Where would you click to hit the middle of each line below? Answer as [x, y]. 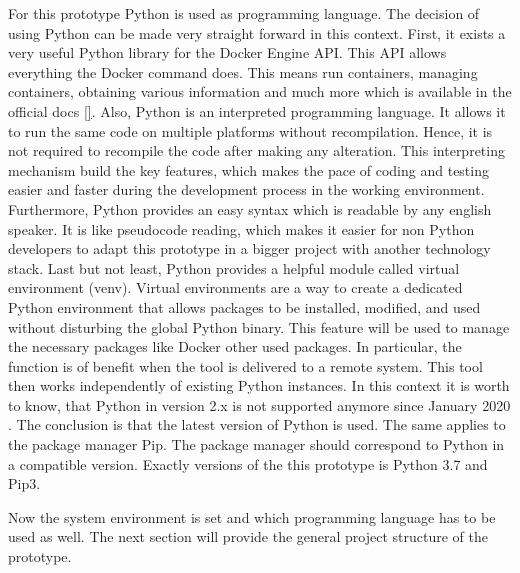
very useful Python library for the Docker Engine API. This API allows [227, 52]
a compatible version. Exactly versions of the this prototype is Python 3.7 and [248, 463]
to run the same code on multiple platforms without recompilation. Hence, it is [250, 130]
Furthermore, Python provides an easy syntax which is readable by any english [250, 208]
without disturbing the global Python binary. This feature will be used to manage [259, 326]
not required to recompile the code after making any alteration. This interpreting [256, 150]
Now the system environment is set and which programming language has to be [252, 516]
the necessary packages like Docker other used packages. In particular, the [235, 346]
